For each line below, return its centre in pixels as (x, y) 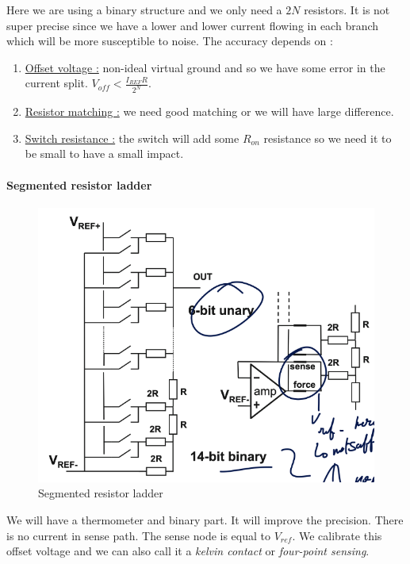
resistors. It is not (347, 10)
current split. (56, 83)
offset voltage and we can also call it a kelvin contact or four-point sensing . (188, 551)
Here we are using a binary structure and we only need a (144, 10)
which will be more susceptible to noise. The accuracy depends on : (170, 41)
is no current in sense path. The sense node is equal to (139, 535)
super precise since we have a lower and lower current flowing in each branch (193, 25)
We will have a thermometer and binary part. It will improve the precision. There (205, 520)
